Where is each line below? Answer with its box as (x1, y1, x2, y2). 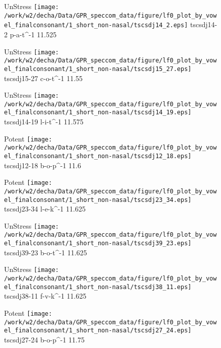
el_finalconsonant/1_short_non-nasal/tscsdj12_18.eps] (4, 153, 192, 160)
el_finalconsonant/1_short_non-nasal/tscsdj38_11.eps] (4, 283, 192, 291)
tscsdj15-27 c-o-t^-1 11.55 (4, 73, 83, 83)
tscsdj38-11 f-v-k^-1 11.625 (4, 291, 87, 301)
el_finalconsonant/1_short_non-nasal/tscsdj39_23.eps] (4, 240, 192, 247)
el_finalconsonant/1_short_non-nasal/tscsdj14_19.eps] (4, 109, 192, 116)
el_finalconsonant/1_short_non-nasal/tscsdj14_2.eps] (4, 22, 188, 29)
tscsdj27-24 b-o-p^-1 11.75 (4, 334, 85, 344)
